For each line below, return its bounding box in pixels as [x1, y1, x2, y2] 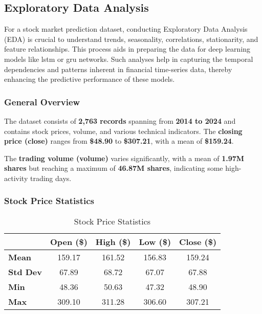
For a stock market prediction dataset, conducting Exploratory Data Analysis [4, 24, 248, 34]
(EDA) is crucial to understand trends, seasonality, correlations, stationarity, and [4, 33, 258, 44]
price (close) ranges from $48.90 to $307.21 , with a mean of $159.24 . [4, 136, 234, 146]
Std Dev [8, 265, 42, 278]
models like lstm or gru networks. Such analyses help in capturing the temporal [4, 53, 253, 64]
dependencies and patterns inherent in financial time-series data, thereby [4, 63, 232, 74]
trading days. [30, 172, 72, 183]
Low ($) [139, 235, 171, 248]
